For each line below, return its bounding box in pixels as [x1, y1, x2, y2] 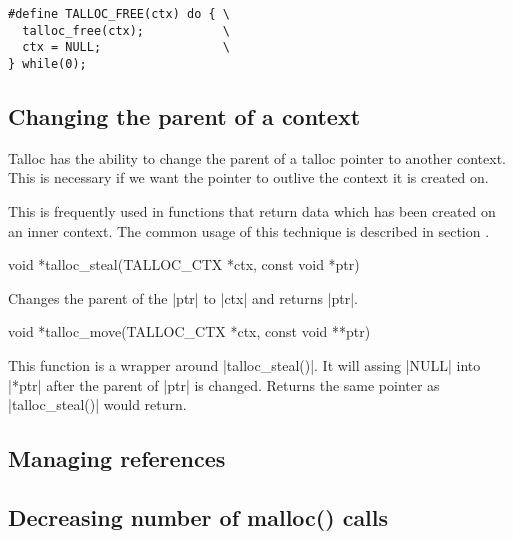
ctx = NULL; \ [22, 40, 230, 55]
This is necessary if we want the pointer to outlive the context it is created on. [8, 167, 489, 188]
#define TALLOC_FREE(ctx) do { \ [8, 7, 230, 21]
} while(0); [8, 56, 87, 71]
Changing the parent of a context [8, 101, 361, 132]
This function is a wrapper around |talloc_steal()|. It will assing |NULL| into [8, 354, 481, 375]
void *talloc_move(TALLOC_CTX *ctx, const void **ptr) [8, 321, 371, 342]
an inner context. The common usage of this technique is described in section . [8, 220, 490, 241]
